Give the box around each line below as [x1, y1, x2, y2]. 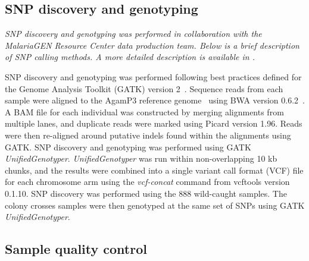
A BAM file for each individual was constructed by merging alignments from [5, 105, 284, 118]
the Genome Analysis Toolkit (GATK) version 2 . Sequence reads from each [5, 82, 283, 95]
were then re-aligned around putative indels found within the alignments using [5, 128, 291, 141]
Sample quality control [5, 240, 147, 258]
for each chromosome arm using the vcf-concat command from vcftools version [5, 175, 290, 188]
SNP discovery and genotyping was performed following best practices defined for [5, 70, 302, 83]
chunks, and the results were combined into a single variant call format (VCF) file [5, 163, 304, 176]
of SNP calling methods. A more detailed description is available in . [5, 51, 255, 63]
